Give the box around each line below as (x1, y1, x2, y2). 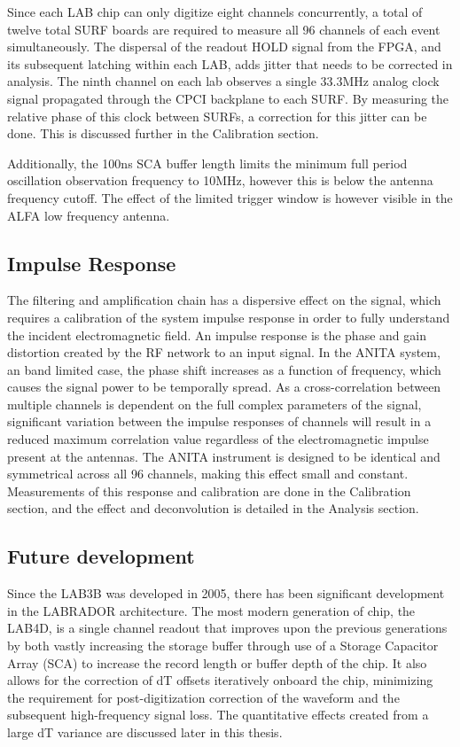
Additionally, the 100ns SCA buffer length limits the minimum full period (7, 153, 408, 172)
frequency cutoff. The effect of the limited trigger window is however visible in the (7, 188, 453, 206)
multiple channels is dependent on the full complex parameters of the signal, (7, 394, 422, 413)
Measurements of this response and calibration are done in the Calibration (7, 481, 411, 500)
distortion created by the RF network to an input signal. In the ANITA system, (7, 343, 441, 362)
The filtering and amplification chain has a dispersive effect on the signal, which (7, 291, 441, 309)
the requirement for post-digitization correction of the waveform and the (7, 688, 400, 706)
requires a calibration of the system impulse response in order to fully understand (7, 307, 450, 326)
